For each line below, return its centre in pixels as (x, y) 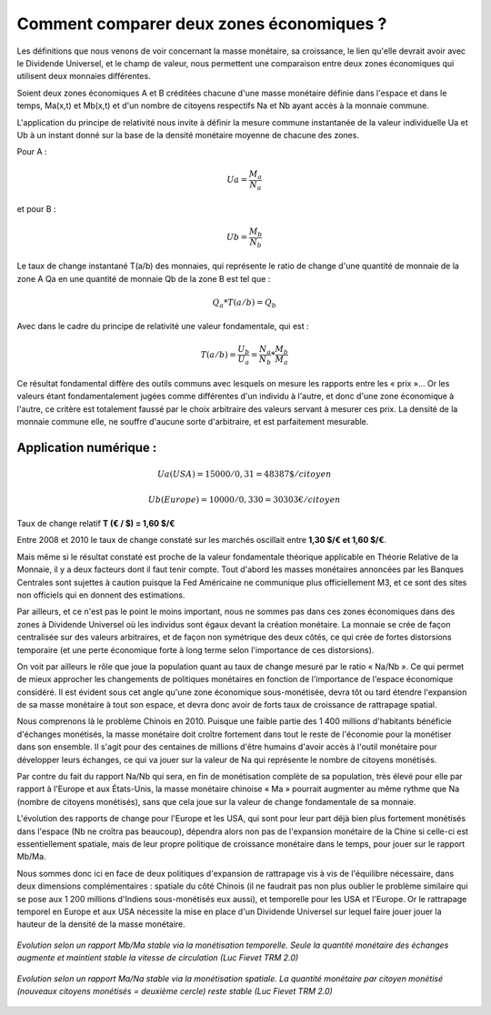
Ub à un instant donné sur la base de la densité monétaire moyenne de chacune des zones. (188, 135)
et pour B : (36, 208)
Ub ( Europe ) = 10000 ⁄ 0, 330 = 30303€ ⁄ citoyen (244, 499)
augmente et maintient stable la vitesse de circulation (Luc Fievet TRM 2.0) (158, 958)
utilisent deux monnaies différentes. (84, 76)
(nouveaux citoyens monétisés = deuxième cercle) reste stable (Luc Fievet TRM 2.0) (175, 990)
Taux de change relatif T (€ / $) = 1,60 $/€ (96, 524)
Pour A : (32, 152)
